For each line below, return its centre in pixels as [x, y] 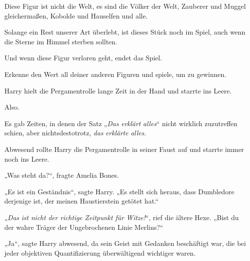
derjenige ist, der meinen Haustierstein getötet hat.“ [81, 201]
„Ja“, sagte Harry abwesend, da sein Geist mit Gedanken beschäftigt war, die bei [125, 243]
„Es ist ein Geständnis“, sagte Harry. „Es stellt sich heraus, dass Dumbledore [119, 191]
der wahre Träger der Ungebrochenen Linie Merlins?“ [84, 227]
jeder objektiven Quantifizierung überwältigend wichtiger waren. [100, 252]
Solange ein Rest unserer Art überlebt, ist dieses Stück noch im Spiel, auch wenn [125, 32]
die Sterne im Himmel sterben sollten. [61, 41]
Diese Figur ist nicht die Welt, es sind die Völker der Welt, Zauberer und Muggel [125, 6]
